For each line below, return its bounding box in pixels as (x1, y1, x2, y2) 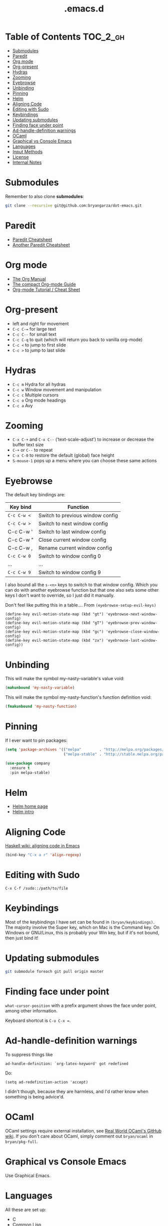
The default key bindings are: (5, 492, 65, 498)
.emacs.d (64, 3, 104, 15)
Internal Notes (12, 159, 42, 165)
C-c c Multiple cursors (12, 392, 59, 398)
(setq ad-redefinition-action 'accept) (5, 1079, 88, 1084)
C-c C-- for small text (12, 331, 56, 337)
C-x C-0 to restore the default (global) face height (12, 452, 114, 458)
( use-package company (5, 761, 50, 766)
